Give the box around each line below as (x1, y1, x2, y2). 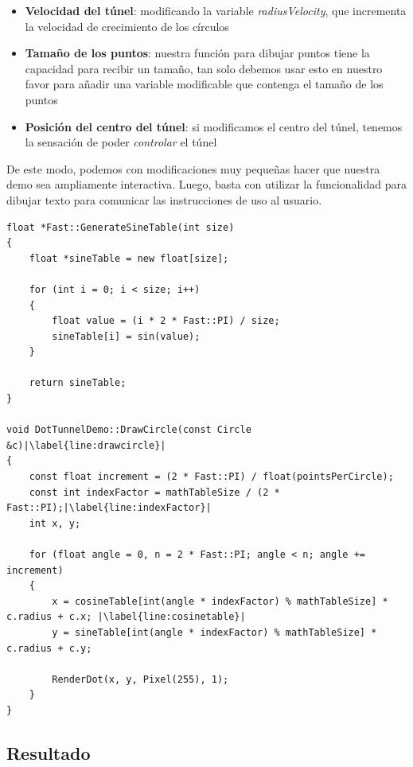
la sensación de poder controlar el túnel (25, 134, 217, 150)
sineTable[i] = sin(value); (52, 330, 201, 342)
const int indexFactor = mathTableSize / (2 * (29, 486, 280, 498)
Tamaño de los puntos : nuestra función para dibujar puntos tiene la (25, 45, 370, 61)
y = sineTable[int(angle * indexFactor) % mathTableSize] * (52, 626, 377, 638)
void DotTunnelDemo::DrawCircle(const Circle (6, 424, 251, 436)
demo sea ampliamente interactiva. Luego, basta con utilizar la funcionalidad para (6, 176, 407, 193)
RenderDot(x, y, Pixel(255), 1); (52, 673, 229, 685)
